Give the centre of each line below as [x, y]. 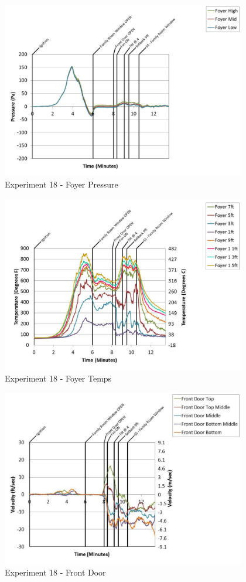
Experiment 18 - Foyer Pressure [61, 184]
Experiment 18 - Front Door [55, 572]
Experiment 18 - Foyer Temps [58, 378]
